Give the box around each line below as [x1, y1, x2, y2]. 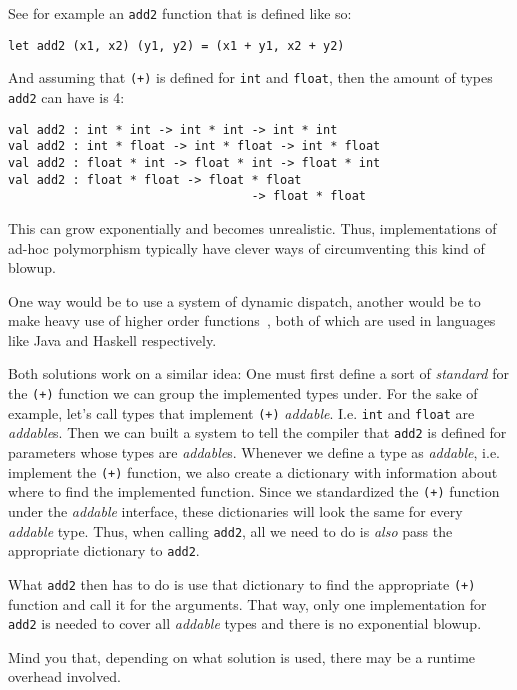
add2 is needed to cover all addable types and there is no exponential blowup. [8, 613, 482, 634]
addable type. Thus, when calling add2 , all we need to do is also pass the [8, 520, 453, 541]
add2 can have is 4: [8, 86, 125, 107]
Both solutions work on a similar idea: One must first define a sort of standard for [8, 363, 509, 384]
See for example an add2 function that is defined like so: [8, 3, 352, 23]
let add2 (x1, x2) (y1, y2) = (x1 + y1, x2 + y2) [8, 38, 345, 53]
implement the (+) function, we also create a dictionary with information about [8, 461, 498, 482]
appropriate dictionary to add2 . [8, 540, 200, 561]
